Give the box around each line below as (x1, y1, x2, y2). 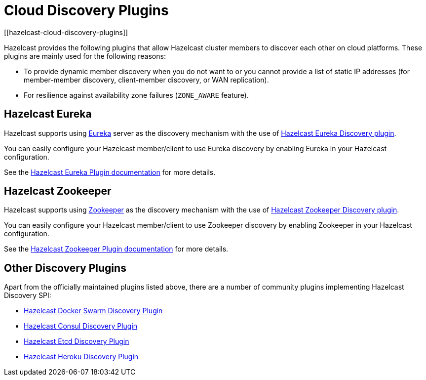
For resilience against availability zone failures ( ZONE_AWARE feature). (24, 90, 249, 99)
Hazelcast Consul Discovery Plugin (24, 322, 138, 331)
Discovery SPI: (4, 291, 51, 300)
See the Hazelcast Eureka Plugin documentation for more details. (4, 168, 216, 176)
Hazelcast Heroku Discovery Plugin (24, 352, 139, 361)
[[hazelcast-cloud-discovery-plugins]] (4, 28, 128, 37)
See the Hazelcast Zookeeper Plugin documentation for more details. (4, 245, 229, 253)
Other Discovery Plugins (4, 261, 126, 274)
